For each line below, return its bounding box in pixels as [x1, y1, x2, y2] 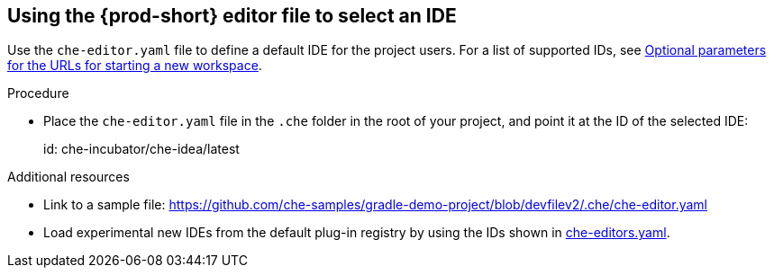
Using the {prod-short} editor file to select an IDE [7, 4, 457, 27]
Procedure [7, 85, 69, 102]
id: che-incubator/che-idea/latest [43, 141, 240, 157]
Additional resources [7, 169, 130, 185]
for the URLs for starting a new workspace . [7, 58, 262, 74]
